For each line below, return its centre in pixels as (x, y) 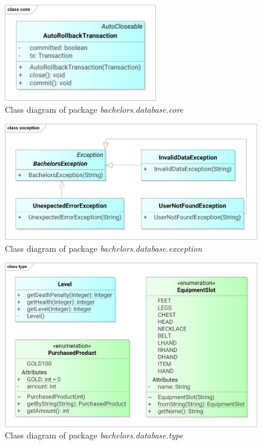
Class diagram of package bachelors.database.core (94, 109)
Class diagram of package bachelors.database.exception (104, 248)
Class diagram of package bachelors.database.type (94, 435)
